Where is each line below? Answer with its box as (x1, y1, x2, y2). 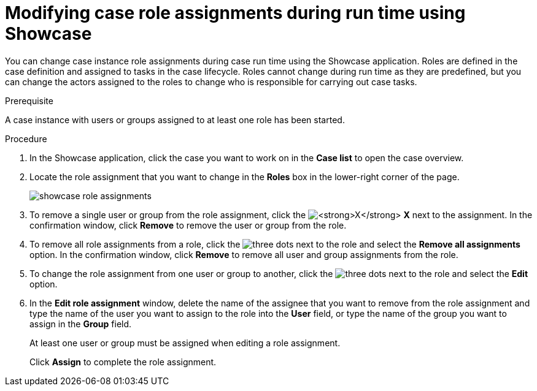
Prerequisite (5, 95, 53, 106)
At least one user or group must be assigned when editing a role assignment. (29, 337, 341, 348)
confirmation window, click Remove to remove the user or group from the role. (29, 219, 347, 230)
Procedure (5, 133, 47, 144)
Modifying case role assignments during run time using (5, 2, 466, 23)
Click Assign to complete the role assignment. (29, 356, 217, 367)
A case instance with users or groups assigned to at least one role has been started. (5, 114, 345, 125)
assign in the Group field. (29, 318, 132, 329)
